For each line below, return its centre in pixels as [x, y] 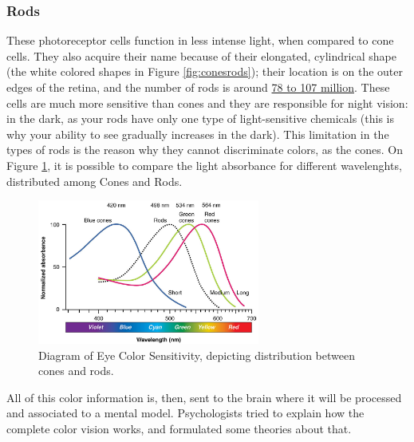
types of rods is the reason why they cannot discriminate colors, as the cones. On [205, 150]
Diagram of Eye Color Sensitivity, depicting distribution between [197, 355]
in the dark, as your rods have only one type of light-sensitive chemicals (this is [200, 118]
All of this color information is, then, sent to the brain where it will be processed [204, 397]
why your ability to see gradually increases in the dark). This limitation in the [198, 134]
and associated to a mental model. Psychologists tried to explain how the [185, 413]
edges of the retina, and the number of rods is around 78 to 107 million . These [198, 87]
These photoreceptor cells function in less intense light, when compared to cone [200, 40]
